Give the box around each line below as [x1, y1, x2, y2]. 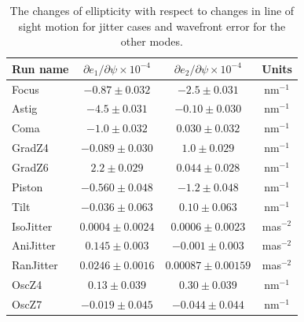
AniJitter [12, 237, 56, 254]
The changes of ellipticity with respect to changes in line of [9, 2, 295, 18]
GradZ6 [12, 159, 49, 175]
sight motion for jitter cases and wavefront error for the [18, 17, 286, 34]
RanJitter [12, 257, 58, 273]
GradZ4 [12, 139, 49, 156]
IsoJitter [12, 217, 53, 234]
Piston [12, 178, 43, 194]
